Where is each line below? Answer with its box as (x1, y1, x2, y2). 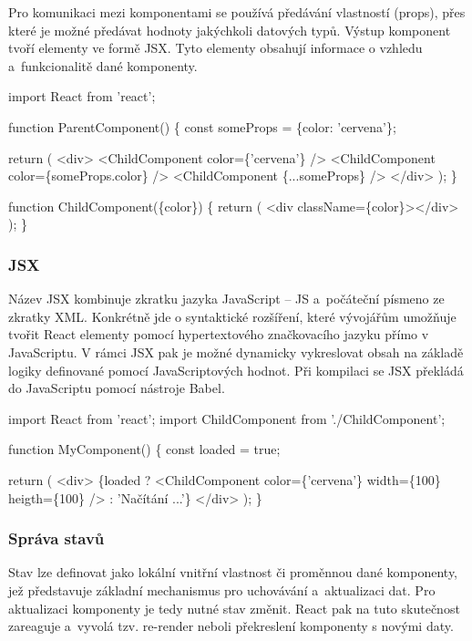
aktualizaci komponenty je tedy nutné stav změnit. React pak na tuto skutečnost (8, 598, 460, 617)
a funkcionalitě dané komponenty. (8, 56, 198, 75)
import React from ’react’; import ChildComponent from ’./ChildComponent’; (8, 408, 446, 428)
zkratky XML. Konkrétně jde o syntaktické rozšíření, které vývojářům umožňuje (8, 306, 457, 326)
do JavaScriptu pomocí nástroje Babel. (8, 378, 225, 398)
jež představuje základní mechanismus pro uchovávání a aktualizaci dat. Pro (8, 580, 436, 599)
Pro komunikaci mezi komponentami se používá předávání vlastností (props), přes (8, 3, 466, 21)
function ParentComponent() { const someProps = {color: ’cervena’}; (8, 117, 396, 136)
